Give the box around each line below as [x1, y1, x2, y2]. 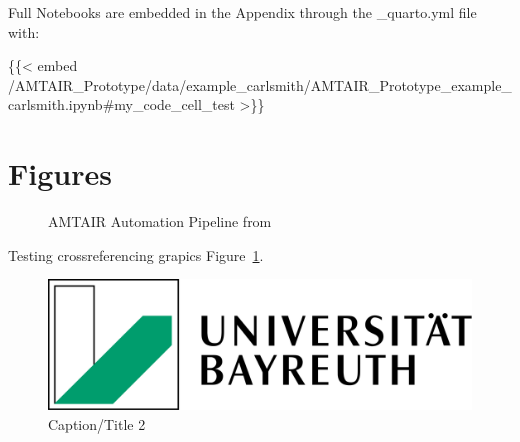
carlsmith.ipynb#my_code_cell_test [8, 94, 235, 115]
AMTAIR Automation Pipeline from [48, 211, 272, 232]
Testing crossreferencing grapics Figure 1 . [8, 244, 264, 265]
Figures [8, 153, 112, 194]
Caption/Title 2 [48, 413, 146, 434]
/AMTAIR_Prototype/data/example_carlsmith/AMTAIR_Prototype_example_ [8, 74, 512, 95]
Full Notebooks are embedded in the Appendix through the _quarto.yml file [8, 2, 477, 22]
